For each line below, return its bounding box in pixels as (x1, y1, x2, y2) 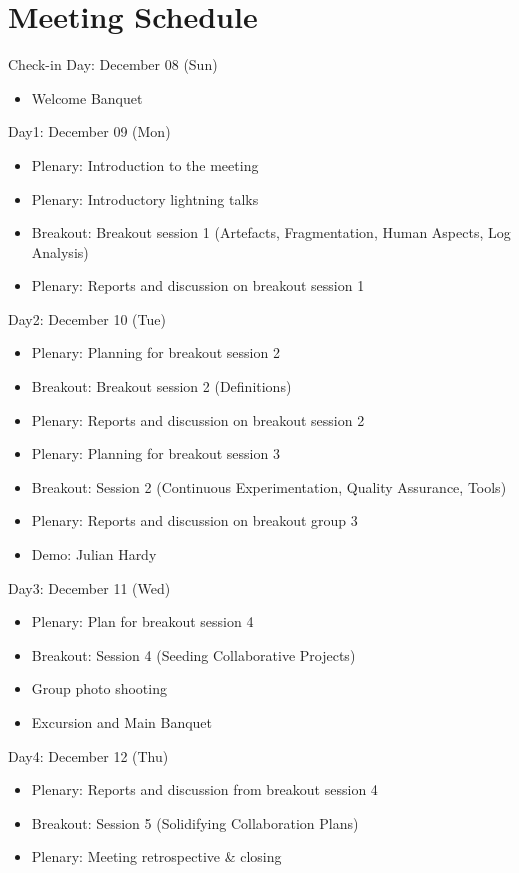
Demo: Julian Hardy (31, 544, 157, 565)
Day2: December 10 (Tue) (8, 308, 166, 329)
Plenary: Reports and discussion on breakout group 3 (31, 510, 358, 531)
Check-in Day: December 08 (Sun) (8, 54, 218, 75)
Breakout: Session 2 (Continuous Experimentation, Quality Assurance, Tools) (31, 476, 507, 497)
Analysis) (31, 241, 89, 262)
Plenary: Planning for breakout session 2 (31, 342, 280, 363)
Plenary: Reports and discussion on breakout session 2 (31, 409, 365, 430)
